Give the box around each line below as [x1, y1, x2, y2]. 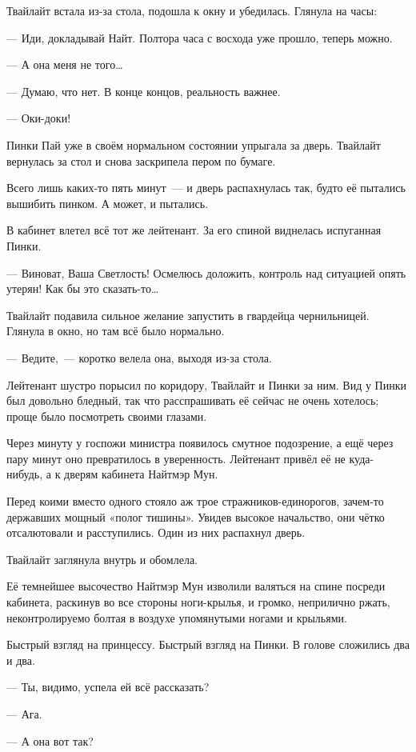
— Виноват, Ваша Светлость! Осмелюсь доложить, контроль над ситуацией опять [6, 264, 406, 281]
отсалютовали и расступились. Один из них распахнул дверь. [6, 524, 306, 541]
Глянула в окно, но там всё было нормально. [6, 322, 225, 339]
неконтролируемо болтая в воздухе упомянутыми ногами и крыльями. [6, 609, 347, 626]
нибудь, [6, 466, 43, 482]
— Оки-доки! [6, 110, 71, 126]
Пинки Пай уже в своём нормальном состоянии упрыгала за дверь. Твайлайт [6, 136, 381, 153]
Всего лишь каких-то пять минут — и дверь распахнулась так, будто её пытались [6, 179, 406, 196]
